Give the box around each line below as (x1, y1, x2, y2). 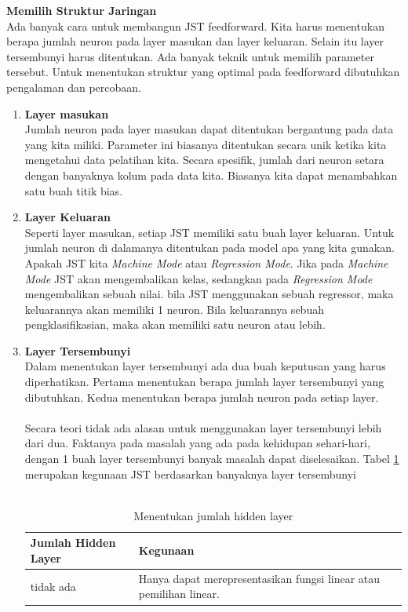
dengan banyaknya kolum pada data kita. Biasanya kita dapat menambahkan (24, 166, 398, 183)
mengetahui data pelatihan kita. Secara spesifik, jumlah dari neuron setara (24, 151, 384, 168)
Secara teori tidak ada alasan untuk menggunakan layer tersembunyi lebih (24, 419, 382, 435)
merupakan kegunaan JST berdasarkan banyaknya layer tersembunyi (24, 465, 356, 482)
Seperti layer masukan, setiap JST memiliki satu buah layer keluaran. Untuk (24, 224, 395, 240)
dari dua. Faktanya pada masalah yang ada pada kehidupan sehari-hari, (24, 435, 370, 451)
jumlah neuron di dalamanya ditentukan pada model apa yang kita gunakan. (24, 239, 395, 256)
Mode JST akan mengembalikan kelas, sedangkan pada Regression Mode (24, 270, 373, 286)
